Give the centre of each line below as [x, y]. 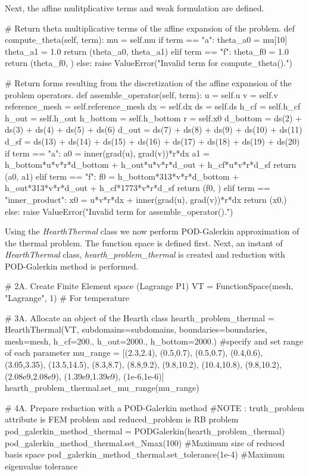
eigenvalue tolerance [41, 466]
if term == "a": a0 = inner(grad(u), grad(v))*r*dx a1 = [107, 153]
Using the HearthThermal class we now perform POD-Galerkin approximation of [152, 231]
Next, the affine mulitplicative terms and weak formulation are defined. [135, 8]
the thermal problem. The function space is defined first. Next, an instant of [144, 242]
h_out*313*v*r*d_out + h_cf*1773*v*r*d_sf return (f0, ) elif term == [138, 188]
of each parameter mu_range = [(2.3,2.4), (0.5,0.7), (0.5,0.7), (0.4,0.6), [134, 353]
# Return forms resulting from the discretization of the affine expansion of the [148, 82]
